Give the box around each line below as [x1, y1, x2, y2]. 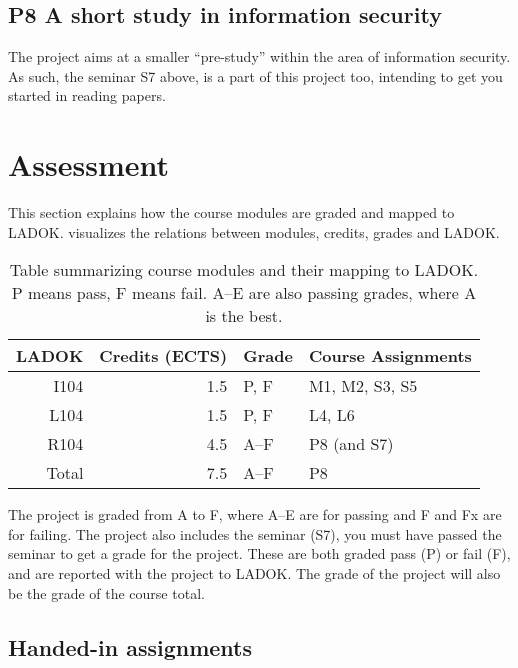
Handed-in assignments [8, 631, 253, 662]
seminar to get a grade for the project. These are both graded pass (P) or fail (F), [8, 543, 511, 564]
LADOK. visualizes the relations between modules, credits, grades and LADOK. [8, 221, 500, 242]
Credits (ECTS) [99, 344, 228, 368]
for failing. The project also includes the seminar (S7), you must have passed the [8, 523, 502, 544]
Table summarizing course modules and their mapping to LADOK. [9, 258, 479, 282]
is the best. [205, 304, 283, 328]
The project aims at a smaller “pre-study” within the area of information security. [8, 46, 511, 67]
